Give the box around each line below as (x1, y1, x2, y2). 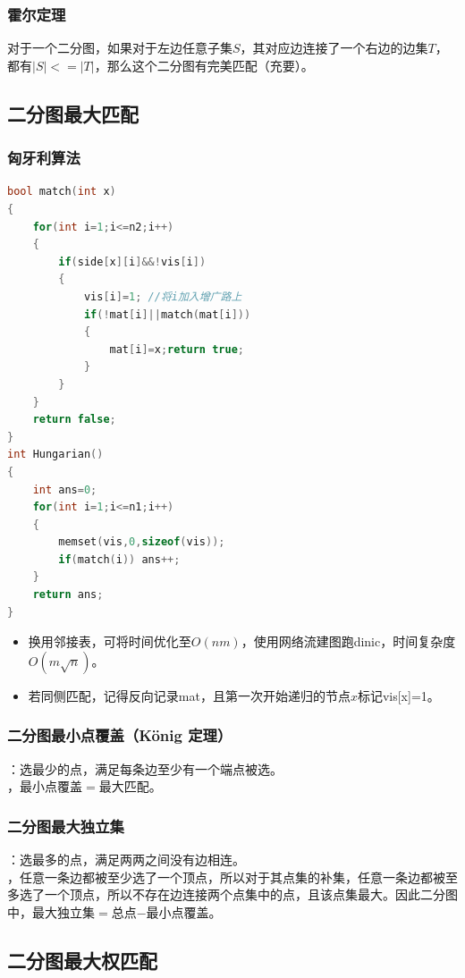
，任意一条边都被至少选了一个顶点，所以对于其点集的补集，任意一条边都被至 (7, 867, 458, 886)
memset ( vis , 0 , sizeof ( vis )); (58, 535, 225, 549)
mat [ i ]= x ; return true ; (109, 342, 244, 356)
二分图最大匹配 (7, 99, 139, 127)
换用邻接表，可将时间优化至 (28, 632, 191, 651)
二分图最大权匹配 (7, 946, 157, 974)
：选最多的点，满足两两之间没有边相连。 (7, 850, 245, 869)
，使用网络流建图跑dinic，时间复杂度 (241, 632, 456, 651)
